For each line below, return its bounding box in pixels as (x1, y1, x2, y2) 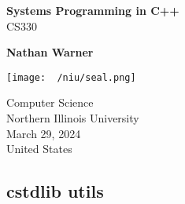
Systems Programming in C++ (6, 2, 179, 18)
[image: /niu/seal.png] (6, 71, 136, 83)
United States (6, 140, 72, 157)
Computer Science (6, 94, 94, 111)
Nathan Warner (6, 44, 94, 60)
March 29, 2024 (6, 125, 81, 141)
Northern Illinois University (6, 110, 139, 126)
